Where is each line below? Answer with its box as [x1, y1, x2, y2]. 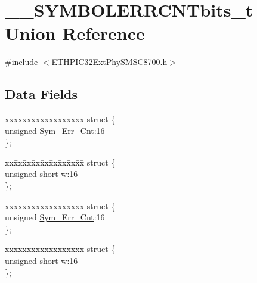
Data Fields [5, 85, 78, 103]
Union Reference [5, 21, 145, 45]
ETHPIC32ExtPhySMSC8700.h [51, 55, 168, 68]
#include [5, 55, 38, 68]
